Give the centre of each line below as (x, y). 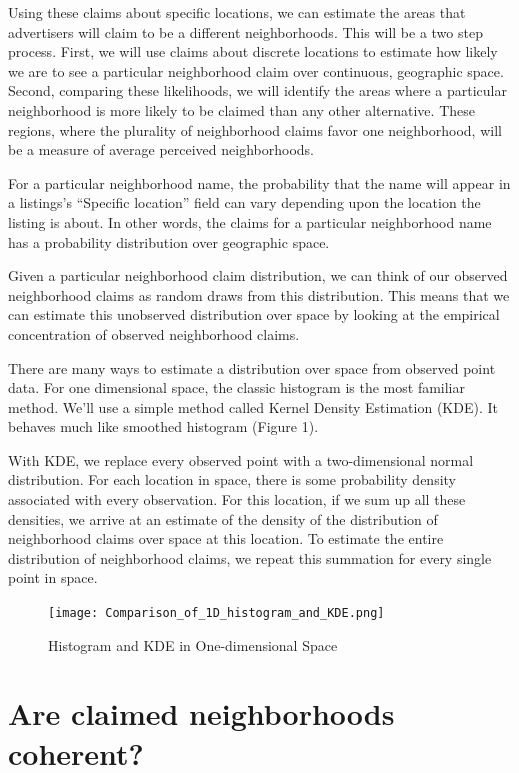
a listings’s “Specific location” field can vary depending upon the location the (244, 202)
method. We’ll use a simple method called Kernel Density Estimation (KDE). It (253, 406)
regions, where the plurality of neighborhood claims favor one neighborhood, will (255, 129)
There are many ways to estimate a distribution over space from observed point (252, 367)
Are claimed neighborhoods (201, 713)
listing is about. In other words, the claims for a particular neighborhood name (250, 221)
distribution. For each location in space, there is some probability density (232, 479)
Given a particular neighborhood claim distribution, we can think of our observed (258, 275)
